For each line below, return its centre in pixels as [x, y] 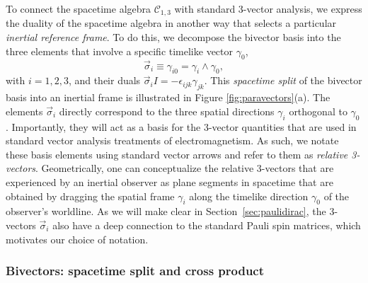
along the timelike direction [249, 196]
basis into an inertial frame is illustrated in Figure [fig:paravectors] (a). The [168, 97]
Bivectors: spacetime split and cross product [135, 271]
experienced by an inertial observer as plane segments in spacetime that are [169, 182]
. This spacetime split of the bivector [283, 80]
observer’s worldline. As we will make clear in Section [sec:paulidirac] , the [166, 211]
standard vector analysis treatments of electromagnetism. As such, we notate [172, 140]
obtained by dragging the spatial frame [90, 196]
